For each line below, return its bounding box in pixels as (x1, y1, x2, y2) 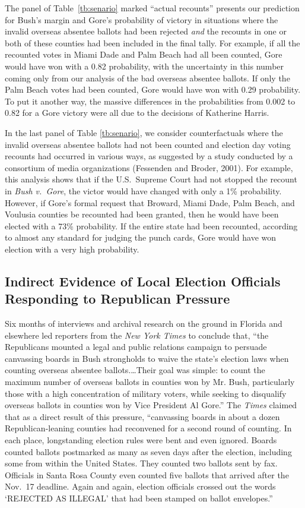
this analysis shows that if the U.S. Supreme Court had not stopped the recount (5, 173, 297, 185)
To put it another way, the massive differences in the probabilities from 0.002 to (5, 94, 296, 107)
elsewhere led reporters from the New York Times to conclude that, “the (5, 329, 269, 341)
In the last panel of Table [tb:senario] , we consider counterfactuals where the (5, 126, 283, 138)
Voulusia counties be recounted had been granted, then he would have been (5, 208, 279, 220)
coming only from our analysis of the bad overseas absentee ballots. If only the (5, 71, 290, 84)
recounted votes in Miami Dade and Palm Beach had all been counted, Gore (5, 48, 282, 61)
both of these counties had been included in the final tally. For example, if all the (5, 36, 300, 49)
